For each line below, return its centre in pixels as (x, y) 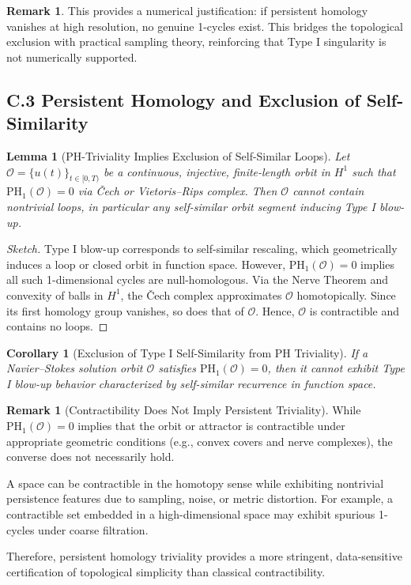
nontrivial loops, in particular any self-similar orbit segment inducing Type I (191, 206)
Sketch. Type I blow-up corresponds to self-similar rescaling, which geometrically (202, 249)
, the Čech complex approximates (201, 294)
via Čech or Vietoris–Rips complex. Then (177, 191)
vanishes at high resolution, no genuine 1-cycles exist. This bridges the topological (205, 26)
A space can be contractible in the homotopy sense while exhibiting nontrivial (195, 483)
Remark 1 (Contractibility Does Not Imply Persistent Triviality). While (184, 410)
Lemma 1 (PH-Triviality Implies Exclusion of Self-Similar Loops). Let (178, 155)
